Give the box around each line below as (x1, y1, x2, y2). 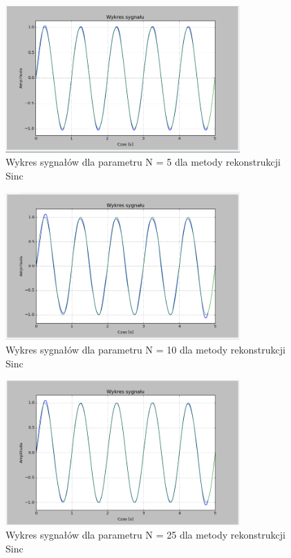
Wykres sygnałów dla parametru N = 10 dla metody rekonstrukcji (6, 342, 285, 356)
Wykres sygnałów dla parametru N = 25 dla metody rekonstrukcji (6, 528, 285, 542)
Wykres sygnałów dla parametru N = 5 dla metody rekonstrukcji (6, 155, 281, 169)
